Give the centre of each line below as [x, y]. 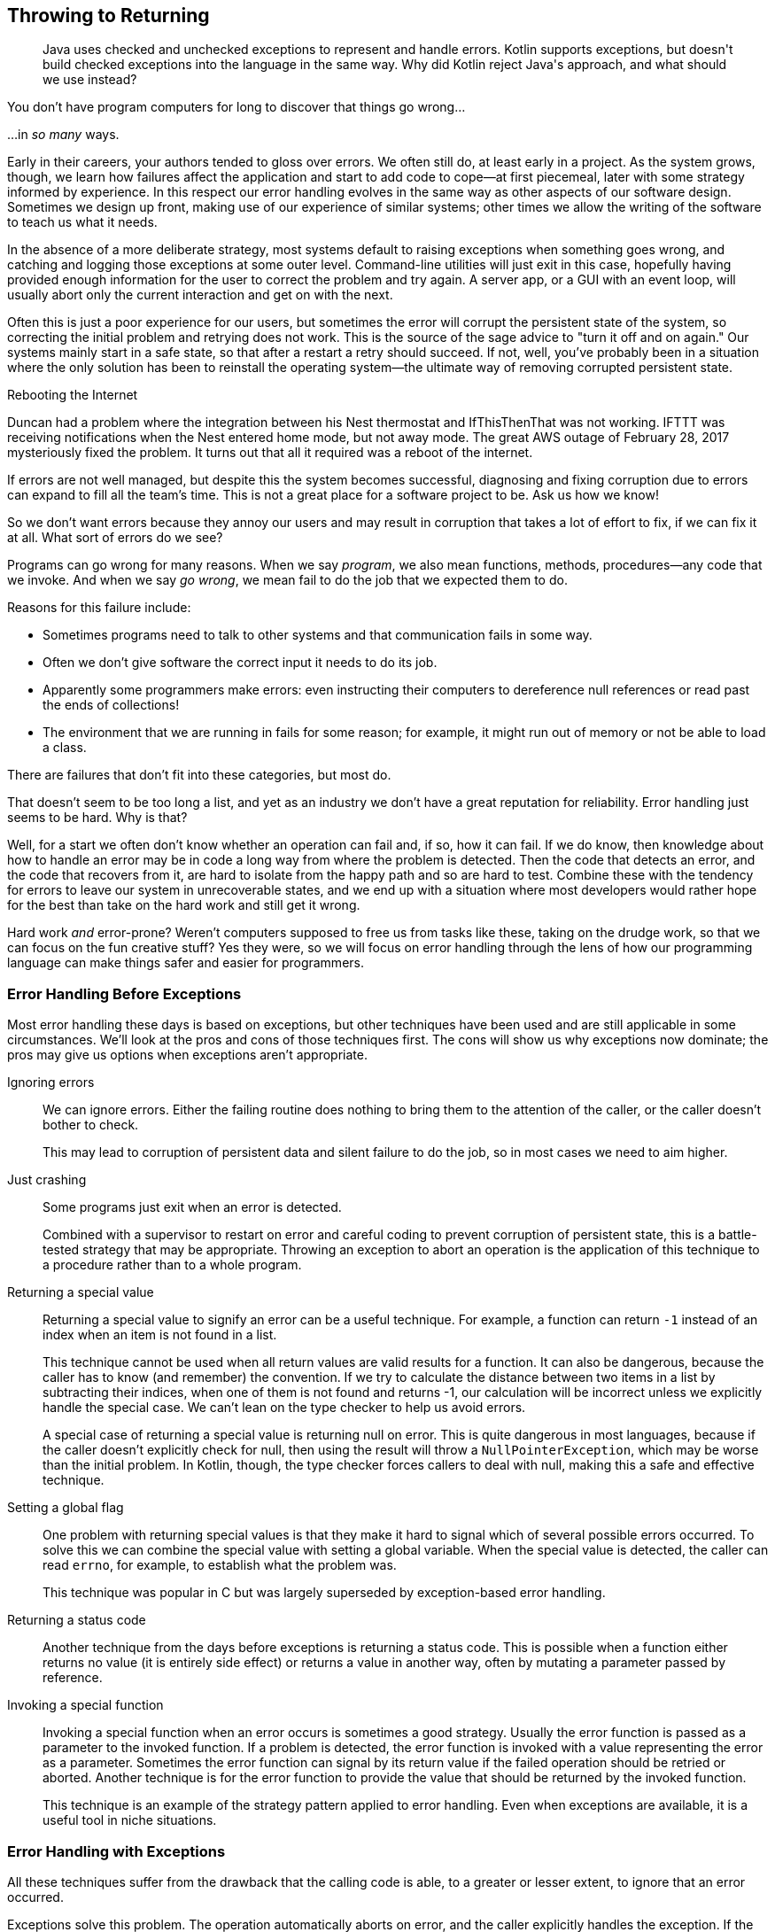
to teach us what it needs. [82, 222]
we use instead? [90, 80]
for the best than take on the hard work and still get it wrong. [184, 905]
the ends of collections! [111, 705]
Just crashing [47, 1180]
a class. [65, 748]
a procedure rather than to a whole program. [172, 1265]
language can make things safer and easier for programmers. [186, 963]
